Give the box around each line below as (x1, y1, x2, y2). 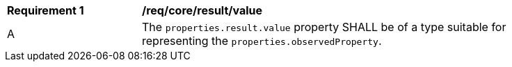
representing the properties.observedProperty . (142, 34, 382, 48)
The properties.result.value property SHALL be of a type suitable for (142, 20, 506, 34)
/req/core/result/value (142, 3, 263, 17)
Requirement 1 (7, 3, 84, 17)
